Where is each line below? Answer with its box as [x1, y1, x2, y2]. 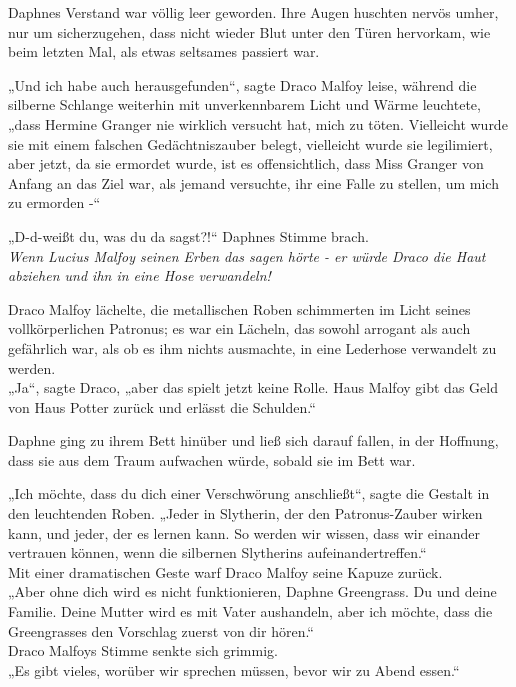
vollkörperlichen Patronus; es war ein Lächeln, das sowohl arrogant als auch [8, 318, 471, 339]
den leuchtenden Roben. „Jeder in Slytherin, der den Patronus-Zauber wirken [8, 503, 483, 524]
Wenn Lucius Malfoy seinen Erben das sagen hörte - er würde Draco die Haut [8, 245, 486, 266]
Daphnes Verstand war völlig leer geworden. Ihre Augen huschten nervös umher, [8, 2, 499, 22]
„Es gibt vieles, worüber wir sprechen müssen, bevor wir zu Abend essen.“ [8, 659, 460, 680]
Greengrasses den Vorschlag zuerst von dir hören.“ [8, 620, 314, 641]
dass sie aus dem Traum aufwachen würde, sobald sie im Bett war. [8, 449, 416, 470]
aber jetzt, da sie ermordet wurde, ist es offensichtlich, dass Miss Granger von [8, 153, 484, 174]
